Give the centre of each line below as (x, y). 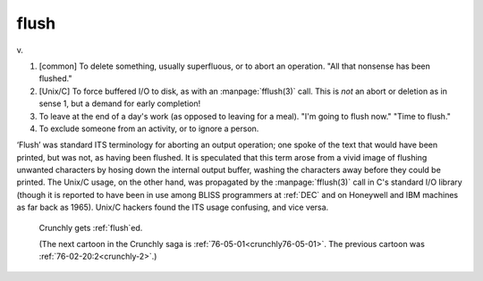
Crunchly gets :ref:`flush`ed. (91, 227)
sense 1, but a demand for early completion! (120, 103)
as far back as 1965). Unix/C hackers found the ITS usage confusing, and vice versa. (173, 207)
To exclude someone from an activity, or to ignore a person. (149, 128)
